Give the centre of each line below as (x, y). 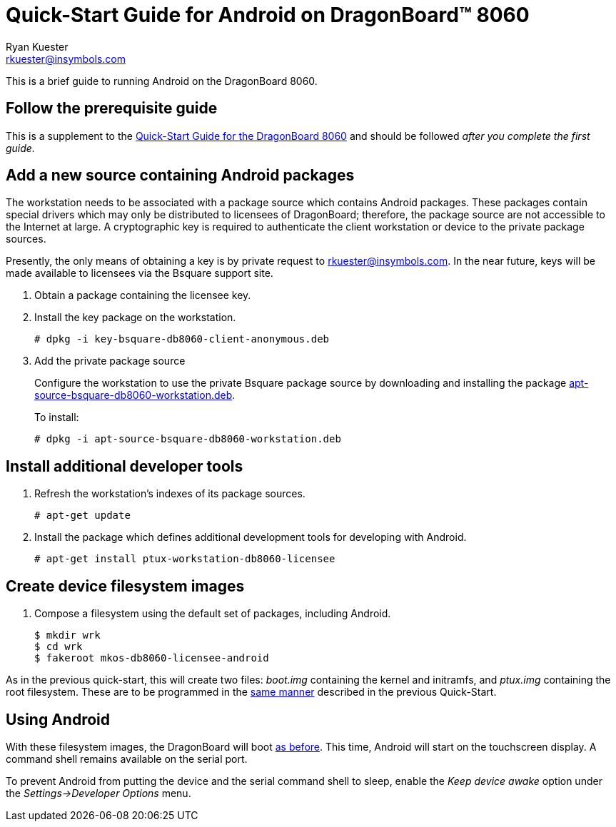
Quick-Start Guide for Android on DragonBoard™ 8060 (268, 15)
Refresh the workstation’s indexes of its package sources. (170, 494)
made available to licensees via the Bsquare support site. (140, 273)
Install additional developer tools (125, 466)
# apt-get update (82, 516)
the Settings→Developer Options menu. (99, 793)
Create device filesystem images (125, 586)
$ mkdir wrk (67, 635)
